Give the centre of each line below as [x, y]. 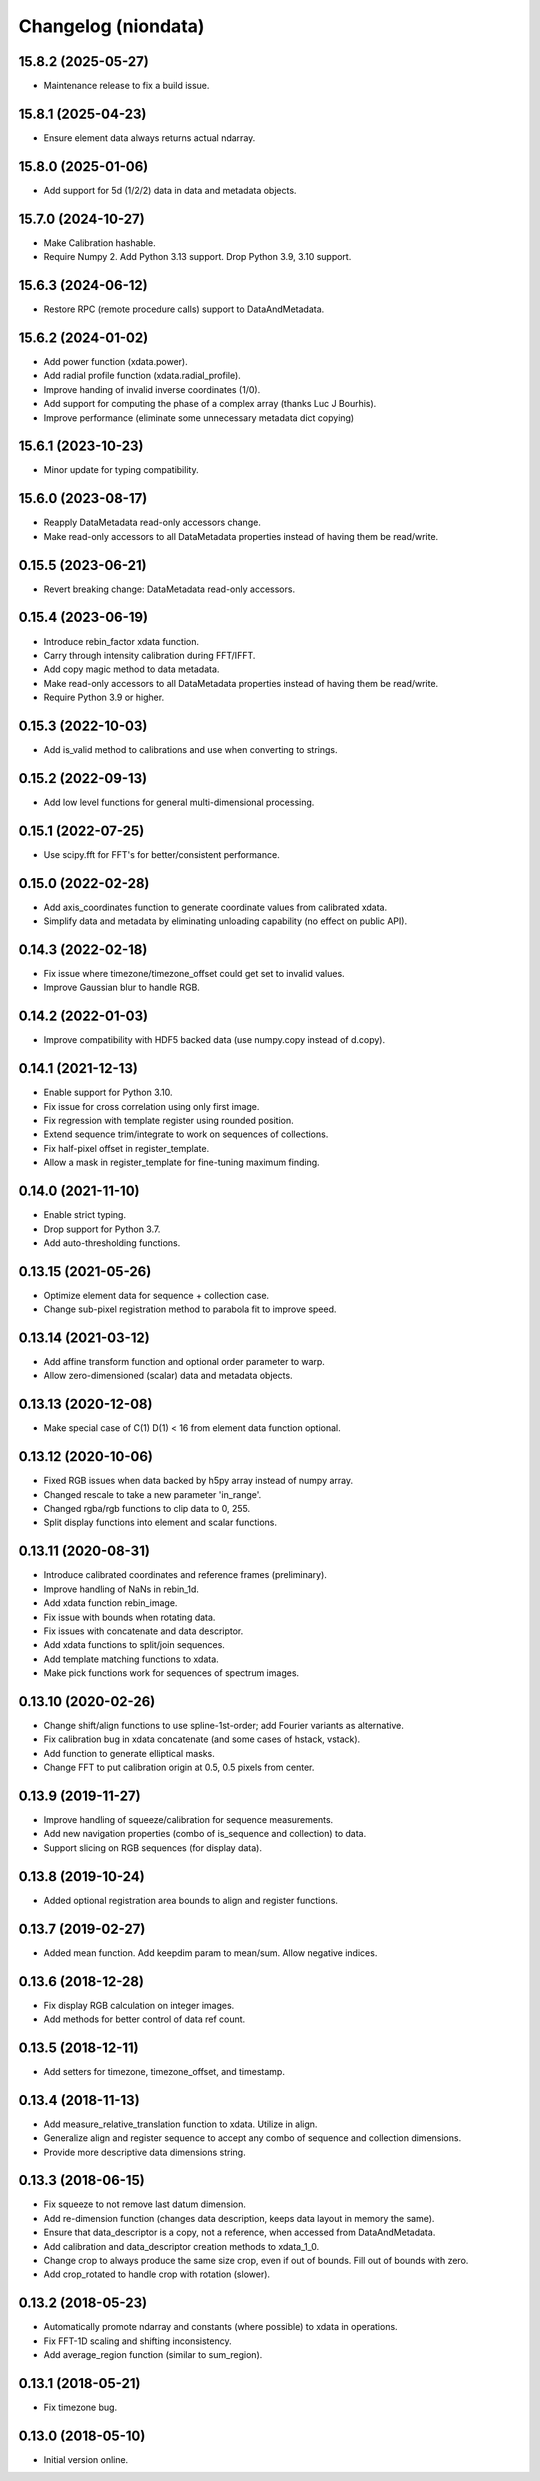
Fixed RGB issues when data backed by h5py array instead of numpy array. [198, 1481]
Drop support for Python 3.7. [102, 1229]
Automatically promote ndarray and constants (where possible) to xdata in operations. [221, 2327]
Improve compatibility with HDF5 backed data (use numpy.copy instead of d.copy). [214, 1040]
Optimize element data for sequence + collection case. [156, 1295]
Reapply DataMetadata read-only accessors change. [152, 522]
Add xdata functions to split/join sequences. [134, 1645]
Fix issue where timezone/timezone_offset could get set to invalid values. [194, 974]
